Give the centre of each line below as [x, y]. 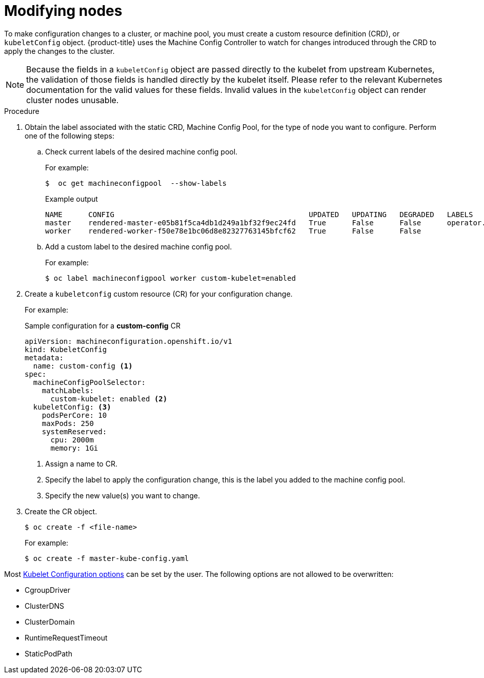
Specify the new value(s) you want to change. [123, 495]
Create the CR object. [61, 511]
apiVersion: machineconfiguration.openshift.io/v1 [128, 341]
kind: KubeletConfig [66, 349]
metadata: [44, 357]
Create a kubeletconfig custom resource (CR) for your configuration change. [159, 294]
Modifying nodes [63, 11]
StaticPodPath [48, 653]
